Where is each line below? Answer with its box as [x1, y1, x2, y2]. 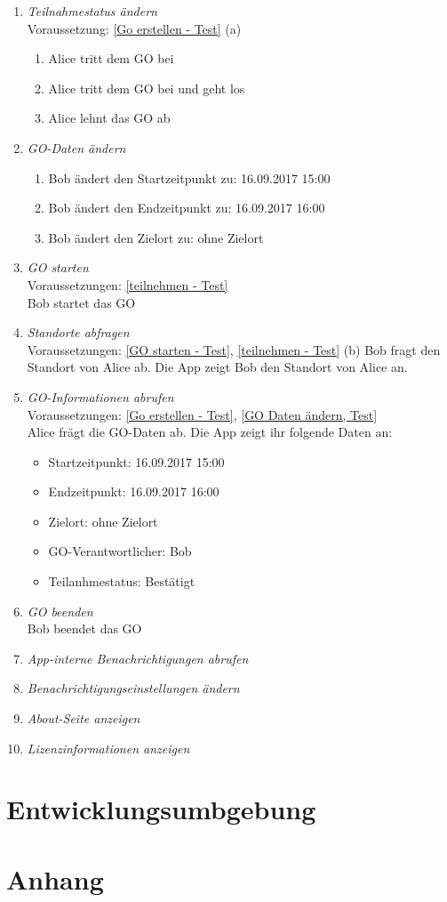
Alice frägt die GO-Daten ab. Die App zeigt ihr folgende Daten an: [27, 423, 393, 441]
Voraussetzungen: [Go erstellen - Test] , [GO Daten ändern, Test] [27, 405, 378, 423]
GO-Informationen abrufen [27, 387, 174, 406]
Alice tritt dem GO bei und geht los [48, 78, 245, 97]
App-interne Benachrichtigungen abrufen [27, 648, 249, 667]
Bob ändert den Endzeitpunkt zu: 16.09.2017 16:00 [48, 198, 325, 217]
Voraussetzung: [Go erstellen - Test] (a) [27, 19, 242, 37]
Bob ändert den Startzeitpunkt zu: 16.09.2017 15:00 [48, 168, 331, 187]
